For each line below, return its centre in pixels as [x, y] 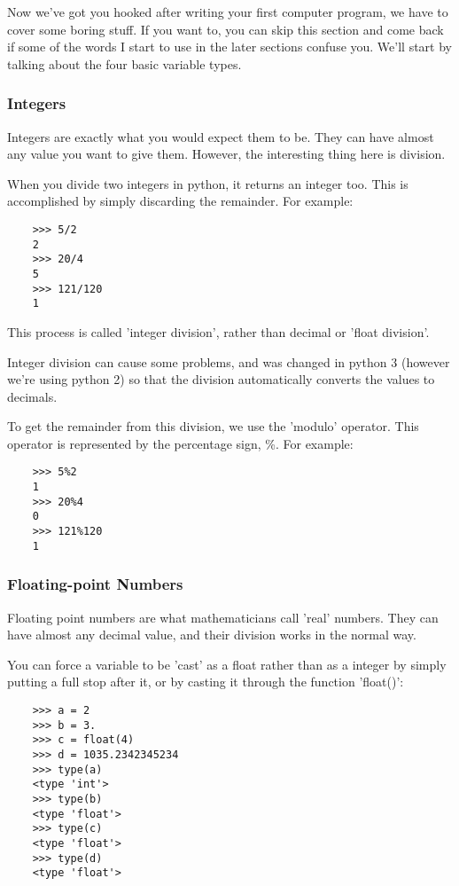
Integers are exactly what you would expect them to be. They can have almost [221, 136]
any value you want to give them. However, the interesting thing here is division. [226, 154]
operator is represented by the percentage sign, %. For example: [180, 443]
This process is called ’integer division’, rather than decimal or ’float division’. [218, 331]
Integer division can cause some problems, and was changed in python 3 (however [229, 361]
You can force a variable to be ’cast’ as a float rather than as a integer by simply [227, 664]
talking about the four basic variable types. [124, 63]
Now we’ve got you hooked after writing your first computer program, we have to [228, 12]
